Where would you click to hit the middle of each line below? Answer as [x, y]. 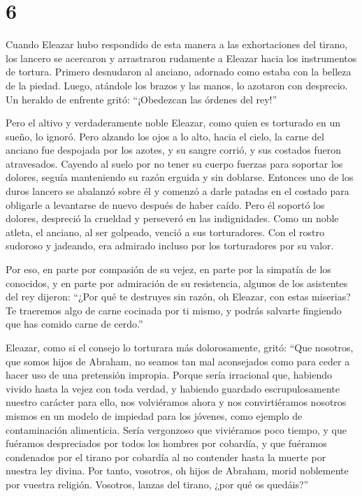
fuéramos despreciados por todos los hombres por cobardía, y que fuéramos [166, 443]
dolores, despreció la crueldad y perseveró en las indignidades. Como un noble [172, 218]
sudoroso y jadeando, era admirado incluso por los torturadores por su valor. [170, 246]
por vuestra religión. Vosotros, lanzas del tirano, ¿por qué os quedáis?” [157, 484]
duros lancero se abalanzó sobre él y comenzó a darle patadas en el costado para [178, 191]
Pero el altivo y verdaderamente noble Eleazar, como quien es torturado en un [173, 123]
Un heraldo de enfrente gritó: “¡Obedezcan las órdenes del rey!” [142, 99]
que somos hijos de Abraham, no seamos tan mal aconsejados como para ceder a [178, 361]
